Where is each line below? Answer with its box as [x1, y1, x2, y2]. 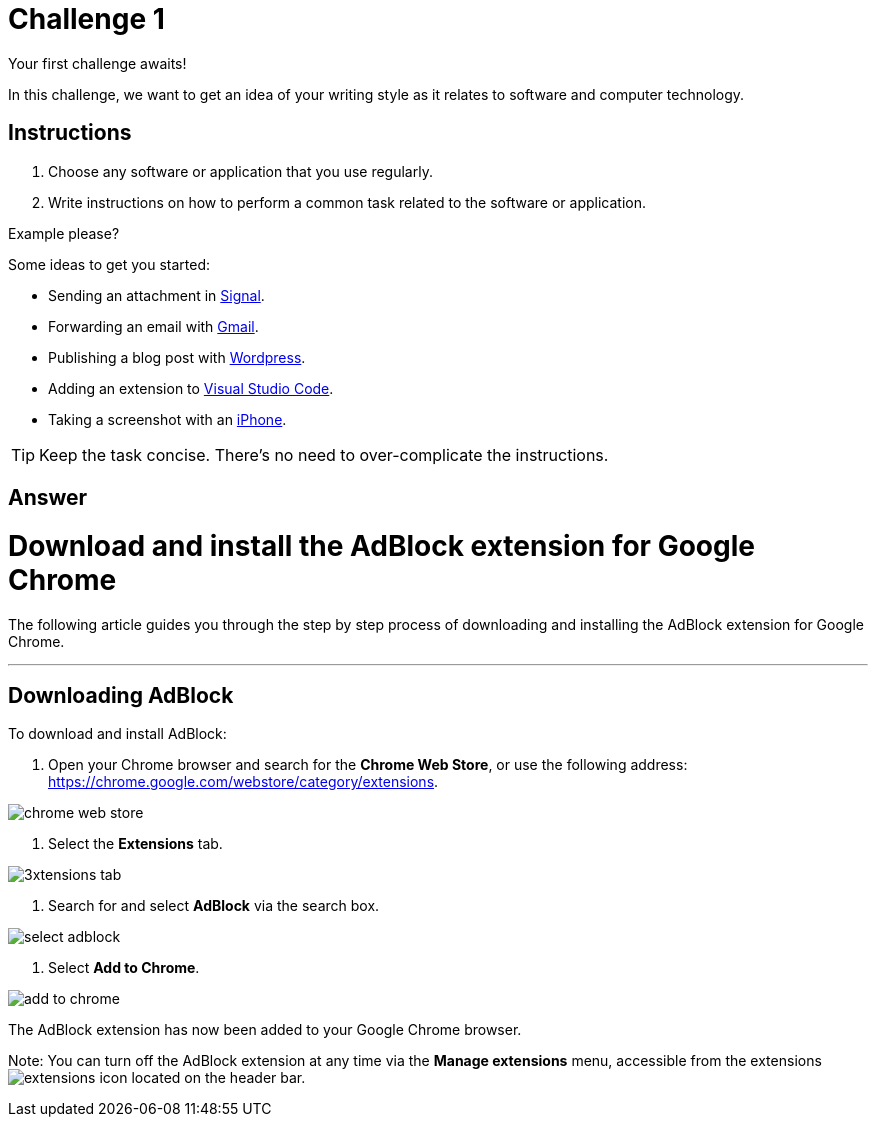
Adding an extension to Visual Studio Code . [48, 379, 334, 397]
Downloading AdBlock [8, 682, 234, 708]
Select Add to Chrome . [48, 959, 200, 977]
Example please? [8, 224, 120, 242]
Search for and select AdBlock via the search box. [48, 897, 380, 915]
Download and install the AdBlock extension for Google [8, 528, 755, 563]
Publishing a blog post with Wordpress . [48, 348, 306, 366]
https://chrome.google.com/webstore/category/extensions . [48, 773, 439, 791]
